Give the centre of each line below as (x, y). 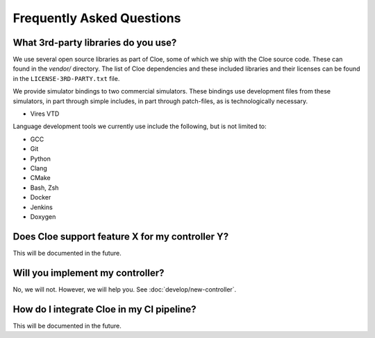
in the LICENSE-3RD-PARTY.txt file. (66, 78)
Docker (41, 197)
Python (41, 159)
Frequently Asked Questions (97, 18)
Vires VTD (45, 114)
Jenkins (42, 207)
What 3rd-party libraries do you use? (95, 43)
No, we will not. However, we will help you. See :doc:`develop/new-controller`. (125, 289)
